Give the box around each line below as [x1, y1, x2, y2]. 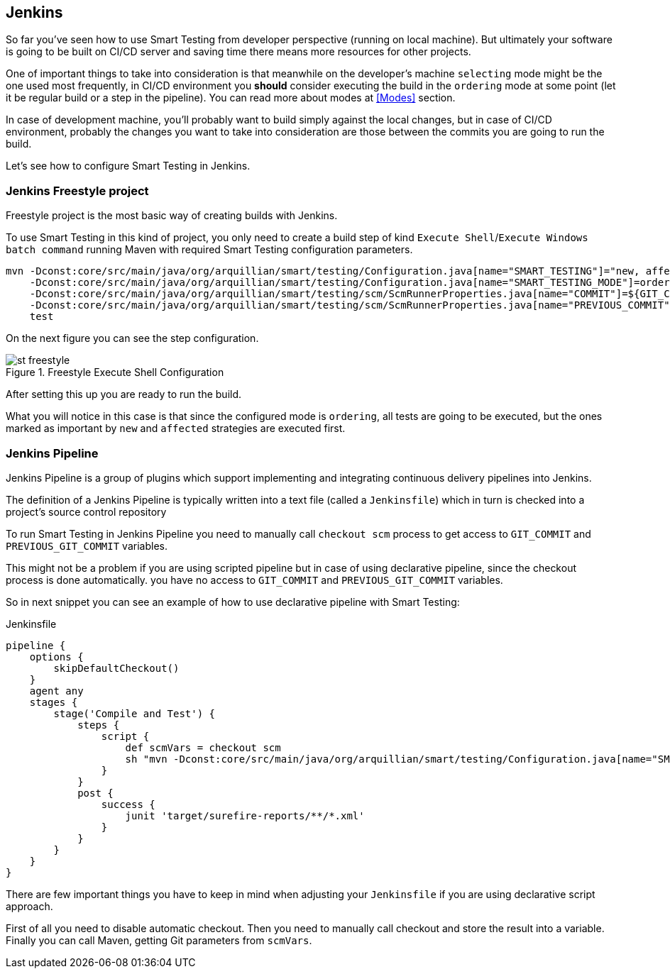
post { [77, 787, 114, 799]
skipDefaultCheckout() [53, 662, 180, 674]
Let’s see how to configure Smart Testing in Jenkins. [6, 160, 251, 172]
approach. [6, 900, 53, 912]
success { [101, 798, 155, 810]
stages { [29, 696, 78, 708]
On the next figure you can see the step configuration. [6, 332, 259, 345]
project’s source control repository [6, 505, 167, 518]
